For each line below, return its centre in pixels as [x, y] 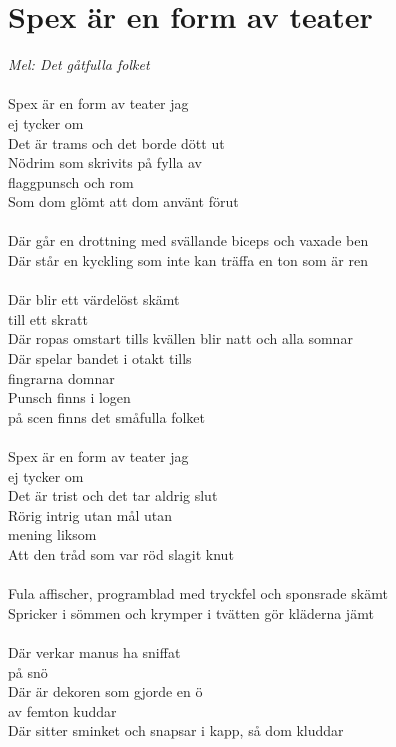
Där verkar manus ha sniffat [94, 651]
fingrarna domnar [61, 377]
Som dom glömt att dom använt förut [123, 201]
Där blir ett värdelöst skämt [94, 299]
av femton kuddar [62, 710]
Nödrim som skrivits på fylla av [105, 162]
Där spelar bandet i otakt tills [100, 358]
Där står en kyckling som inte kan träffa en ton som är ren [188, 260]
